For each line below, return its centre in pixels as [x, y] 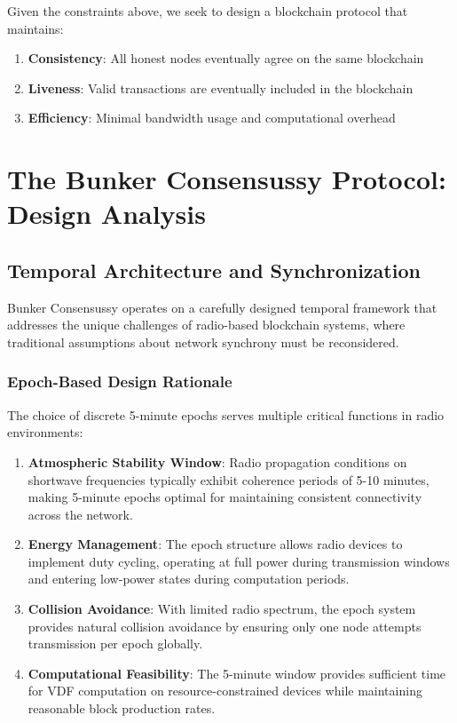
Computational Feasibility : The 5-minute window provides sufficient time [237, 673]
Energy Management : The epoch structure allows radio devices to [215, 544]
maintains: [35, 28]
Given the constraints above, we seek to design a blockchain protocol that [208, 11]
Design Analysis [106, 214]
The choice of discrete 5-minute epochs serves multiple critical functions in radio [226, 414]
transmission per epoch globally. [115, 644]
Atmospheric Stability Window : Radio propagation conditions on [217, 461]
